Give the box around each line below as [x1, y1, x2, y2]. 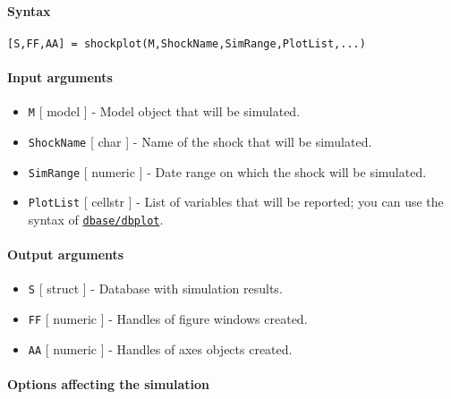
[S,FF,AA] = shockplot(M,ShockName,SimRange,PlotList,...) [7, 37, 366, 50]
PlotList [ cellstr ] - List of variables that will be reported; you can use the [28, 192, 444, 211]
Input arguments [7, 68, 113, 87]
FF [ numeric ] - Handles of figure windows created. [28, 309, 308, 327]
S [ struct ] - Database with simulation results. [28, 279, 283, 298]
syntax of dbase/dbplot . [28, 209, 164, 228]
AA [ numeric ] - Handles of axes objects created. [28, 339, 293, 358]
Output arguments [7, 245, 124, 264]
